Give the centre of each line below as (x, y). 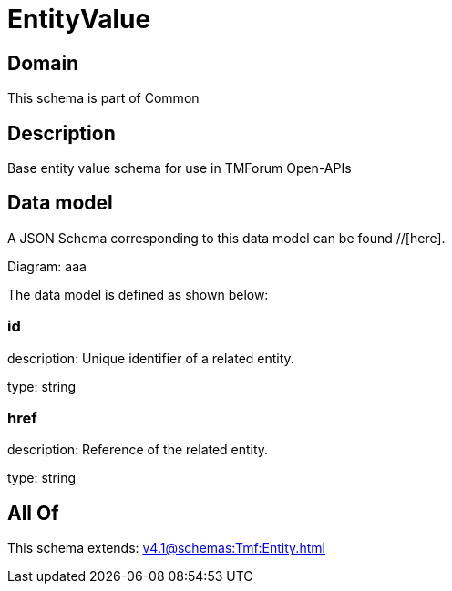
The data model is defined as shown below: (138, 294)
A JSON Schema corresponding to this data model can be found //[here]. (226, 238)
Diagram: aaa (47, 266)
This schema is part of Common (103, 98)
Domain (43, 63)
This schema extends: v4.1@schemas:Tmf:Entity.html (166, 548)
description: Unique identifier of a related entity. (151, 358)
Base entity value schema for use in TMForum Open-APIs (180, 168)
